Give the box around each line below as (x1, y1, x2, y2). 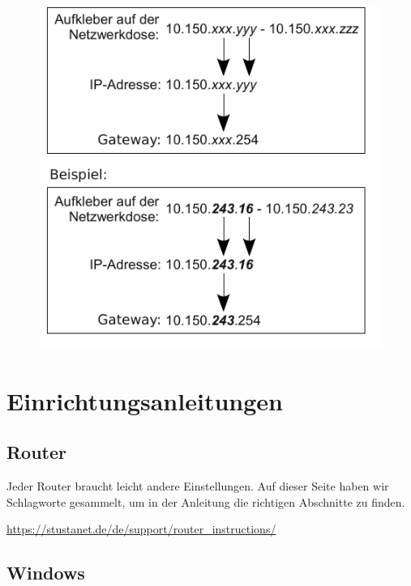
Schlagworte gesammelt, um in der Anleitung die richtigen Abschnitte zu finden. (6, 493, 405, 510)
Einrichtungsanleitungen (6, 384, 283, 417)
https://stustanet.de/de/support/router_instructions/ (6, 520, 276, 537)
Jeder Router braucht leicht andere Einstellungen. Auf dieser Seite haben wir (6, 478, 389, 495)
